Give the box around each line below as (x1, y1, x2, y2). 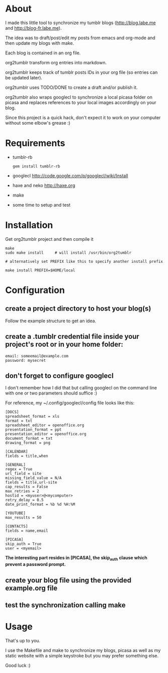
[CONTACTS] (5, 524, 28, 529)
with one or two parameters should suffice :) (5, 390, 98, 396)
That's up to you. (5, 637, 41, 643)
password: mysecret (5, 358, 46, 363)
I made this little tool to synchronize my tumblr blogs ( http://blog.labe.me (5, 20, 156, 26)
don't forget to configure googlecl (5, 371, 114, 380)
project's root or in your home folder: (5, 340, 123, 349)
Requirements (5, 138, 65, 149)
